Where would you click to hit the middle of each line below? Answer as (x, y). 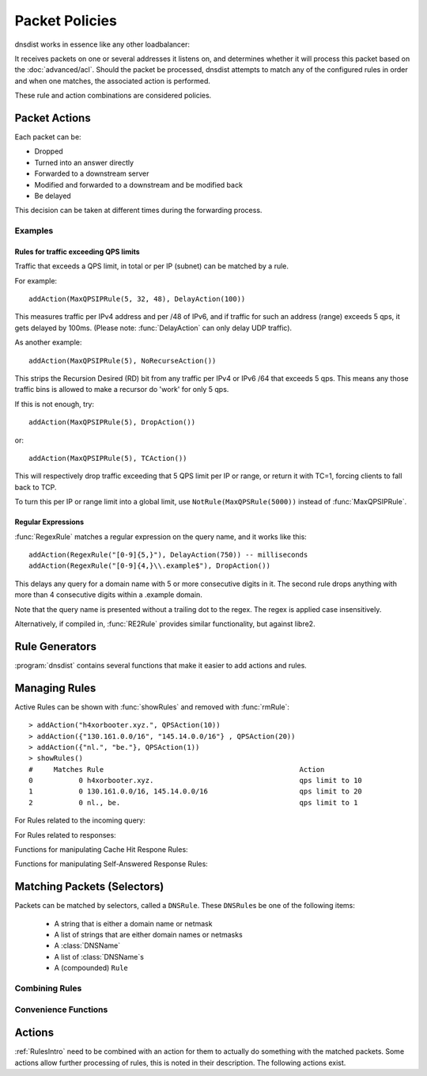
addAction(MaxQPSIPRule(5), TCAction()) (108, 458)
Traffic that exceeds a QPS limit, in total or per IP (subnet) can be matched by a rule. (151, 266)
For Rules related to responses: (65, 835)
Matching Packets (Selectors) (89, 887)
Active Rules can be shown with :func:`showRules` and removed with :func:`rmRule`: (152, 707)
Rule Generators (56, 646)
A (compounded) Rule (91, 968)
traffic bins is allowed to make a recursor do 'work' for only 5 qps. (122, 390)
